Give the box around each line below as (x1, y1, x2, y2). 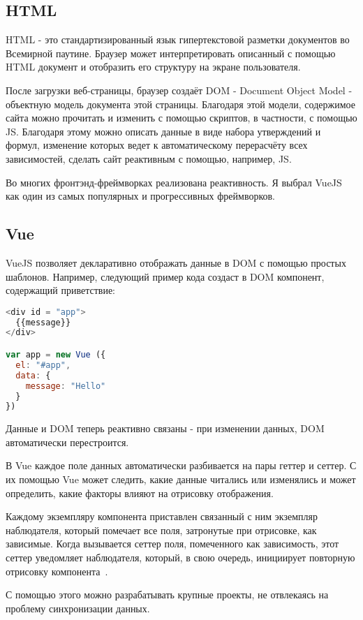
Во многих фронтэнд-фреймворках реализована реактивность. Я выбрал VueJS (6, 175, 342, 189)
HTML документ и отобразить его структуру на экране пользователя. (6, 59, 301, 74)
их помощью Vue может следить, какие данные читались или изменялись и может (6, 472, 356, 487)
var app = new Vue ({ (6, 350, 106, 360)
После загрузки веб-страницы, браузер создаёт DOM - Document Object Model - (6, 82, 353, 97)
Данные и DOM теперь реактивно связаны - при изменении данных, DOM (6, 421, 325, 436)
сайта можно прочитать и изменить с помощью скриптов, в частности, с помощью (6, 110, 357, 125)
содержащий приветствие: (6, 283, 116, 297)
